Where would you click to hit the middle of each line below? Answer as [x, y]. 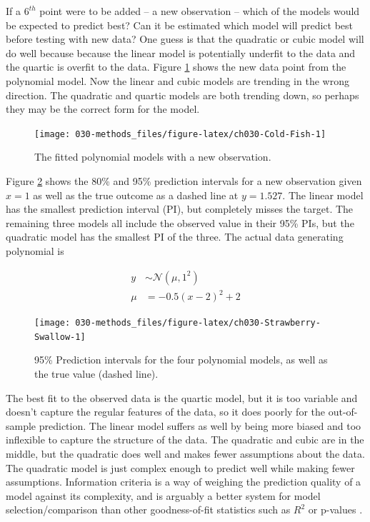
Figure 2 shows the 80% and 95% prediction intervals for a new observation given [184, 181]
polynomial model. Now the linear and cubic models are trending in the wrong [177, 80]
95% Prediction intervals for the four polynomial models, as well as [181, 360]
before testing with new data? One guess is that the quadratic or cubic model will [185, 39]
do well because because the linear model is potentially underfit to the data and [181, 52]
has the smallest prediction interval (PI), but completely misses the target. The [180, 209]
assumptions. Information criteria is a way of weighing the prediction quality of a [184, 482]
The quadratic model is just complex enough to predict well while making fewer [180, 467]
